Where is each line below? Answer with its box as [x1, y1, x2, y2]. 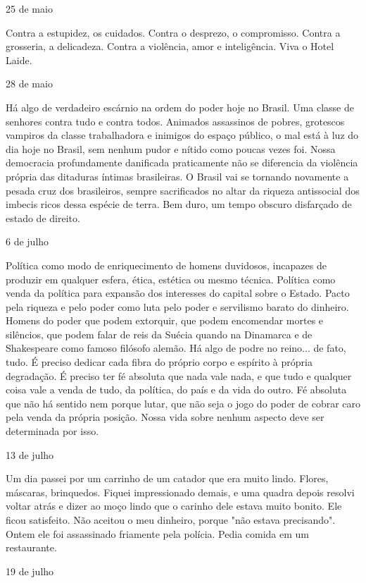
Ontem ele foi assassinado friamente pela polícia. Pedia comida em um [6, 526, 310, 541]
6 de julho [6, 234, 49, 249]
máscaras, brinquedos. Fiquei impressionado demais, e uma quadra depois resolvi [6, 484, 355, 499]
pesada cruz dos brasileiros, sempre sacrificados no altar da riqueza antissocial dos [6, 183, 360, 197]
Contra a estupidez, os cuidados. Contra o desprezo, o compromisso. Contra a [6, 25, 341, 39]
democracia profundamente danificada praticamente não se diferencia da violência [6, 155, 358, 170]
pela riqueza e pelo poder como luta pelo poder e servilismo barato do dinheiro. [6, 299, 349, 314]
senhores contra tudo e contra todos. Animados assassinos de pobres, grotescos [6, 113, 345, 128]
